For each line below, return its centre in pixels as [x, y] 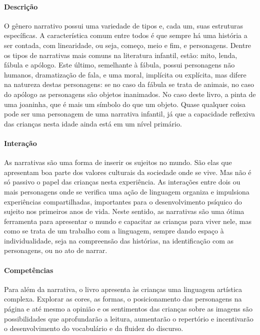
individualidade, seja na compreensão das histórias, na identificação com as [119, 240]
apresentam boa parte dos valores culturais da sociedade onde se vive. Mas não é [128, 172]
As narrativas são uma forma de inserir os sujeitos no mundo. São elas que [118, 162]
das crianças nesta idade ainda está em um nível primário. [93, 123]
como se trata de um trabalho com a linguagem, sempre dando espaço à [114, 231]
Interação [20, 143]
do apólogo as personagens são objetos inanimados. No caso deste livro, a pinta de [130, 94]
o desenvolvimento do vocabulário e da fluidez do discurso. [94, 328]
